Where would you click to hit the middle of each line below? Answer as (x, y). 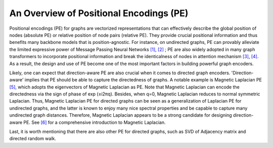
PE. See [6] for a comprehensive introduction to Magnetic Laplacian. (95, 122)
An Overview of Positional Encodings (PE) (99, 13)
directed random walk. (33, 138)
